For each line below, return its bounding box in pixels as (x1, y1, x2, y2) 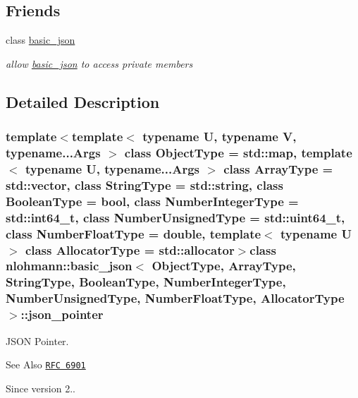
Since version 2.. (6, 380, 75, 395)
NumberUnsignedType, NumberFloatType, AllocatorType (6, 289, 345, 307)
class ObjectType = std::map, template (124, 144, 352, 162)
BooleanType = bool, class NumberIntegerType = (6, 192, 299, 210)
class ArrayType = (223, 159, 333, 177)
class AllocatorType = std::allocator (25, 241, 235, 258)
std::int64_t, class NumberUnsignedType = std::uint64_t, (6, 208, 345, 226)
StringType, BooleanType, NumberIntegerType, (6, 273, 286, 291)
